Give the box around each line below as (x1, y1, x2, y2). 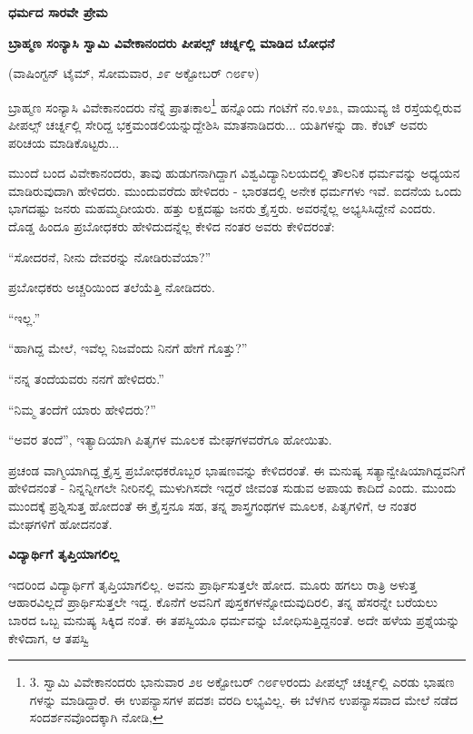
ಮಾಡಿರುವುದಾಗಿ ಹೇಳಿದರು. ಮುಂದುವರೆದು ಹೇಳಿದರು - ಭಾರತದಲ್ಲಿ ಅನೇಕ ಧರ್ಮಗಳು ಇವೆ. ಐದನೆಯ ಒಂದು (8, 181, 462, 200)
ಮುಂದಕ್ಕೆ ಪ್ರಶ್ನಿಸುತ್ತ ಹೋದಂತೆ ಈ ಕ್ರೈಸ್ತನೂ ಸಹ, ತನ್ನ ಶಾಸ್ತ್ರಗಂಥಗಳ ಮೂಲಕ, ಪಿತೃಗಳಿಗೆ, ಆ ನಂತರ (8, 495, 417, 514)
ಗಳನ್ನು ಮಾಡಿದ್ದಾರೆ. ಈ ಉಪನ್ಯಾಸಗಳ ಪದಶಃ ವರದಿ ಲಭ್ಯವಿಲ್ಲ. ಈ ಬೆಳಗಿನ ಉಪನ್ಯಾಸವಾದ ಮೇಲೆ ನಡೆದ (29, 690, 458, 709)
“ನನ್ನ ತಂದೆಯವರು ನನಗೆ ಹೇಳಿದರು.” (8, 368, 164, 387)
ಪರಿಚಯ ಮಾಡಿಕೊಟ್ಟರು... (8, 132, 120, 152)
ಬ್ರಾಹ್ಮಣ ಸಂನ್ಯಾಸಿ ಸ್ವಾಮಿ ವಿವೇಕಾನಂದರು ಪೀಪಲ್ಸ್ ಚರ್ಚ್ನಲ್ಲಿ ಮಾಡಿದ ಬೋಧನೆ (8, 33, 335, 52)
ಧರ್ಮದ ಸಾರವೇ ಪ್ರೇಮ (8, 3, 108, 21)
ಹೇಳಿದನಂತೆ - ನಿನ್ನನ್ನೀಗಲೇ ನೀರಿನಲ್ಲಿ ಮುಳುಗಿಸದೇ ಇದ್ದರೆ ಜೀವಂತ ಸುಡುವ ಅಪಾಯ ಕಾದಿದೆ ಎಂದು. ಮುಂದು (8, 478, 457, 497)
